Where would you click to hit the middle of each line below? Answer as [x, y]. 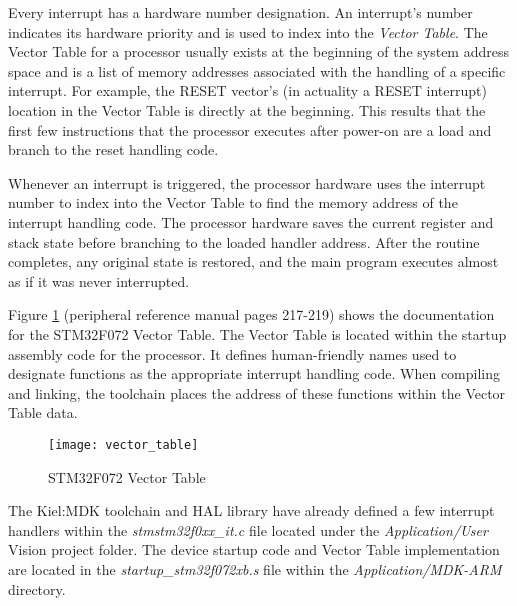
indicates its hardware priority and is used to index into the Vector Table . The [248, 31]
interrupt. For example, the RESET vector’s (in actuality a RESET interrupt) [247, 90]
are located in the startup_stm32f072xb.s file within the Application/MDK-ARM [255, 568]
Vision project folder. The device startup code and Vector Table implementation [254, 549]
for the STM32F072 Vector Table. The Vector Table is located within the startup [257, 333]
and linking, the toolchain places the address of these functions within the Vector [257, 392]
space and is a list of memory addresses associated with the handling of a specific [257, 70]
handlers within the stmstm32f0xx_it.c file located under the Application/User [248, 529]
